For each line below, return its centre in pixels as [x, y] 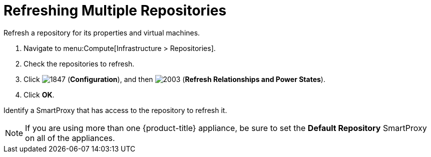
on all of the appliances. [70, 138]
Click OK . [39, 94]
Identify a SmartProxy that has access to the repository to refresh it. [115, 110]
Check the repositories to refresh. [79, 63]
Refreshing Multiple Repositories [115, 10]
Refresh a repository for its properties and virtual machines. [102, 32]
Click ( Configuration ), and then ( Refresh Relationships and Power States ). [174, 79]
